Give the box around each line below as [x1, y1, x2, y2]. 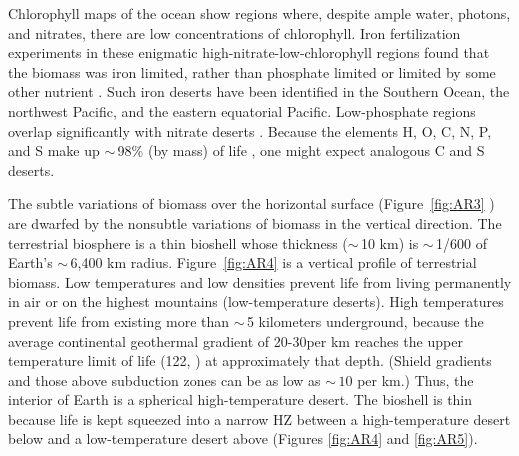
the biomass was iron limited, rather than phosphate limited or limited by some [8, 61, 496, 82]
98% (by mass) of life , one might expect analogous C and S [117, 140, 485, 161]
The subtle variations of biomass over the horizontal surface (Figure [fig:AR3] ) [8, 193, 495, 214]
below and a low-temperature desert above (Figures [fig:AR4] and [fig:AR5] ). [8, 428, 478, 449]
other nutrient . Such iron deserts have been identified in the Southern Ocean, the [8, 81, 510, 102]
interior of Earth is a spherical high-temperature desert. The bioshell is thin [8, 389, 473, 410]
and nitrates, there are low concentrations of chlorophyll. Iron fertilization [8, 22, 461, 43]
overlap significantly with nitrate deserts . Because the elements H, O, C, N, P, [8, 120, 492, 141]
